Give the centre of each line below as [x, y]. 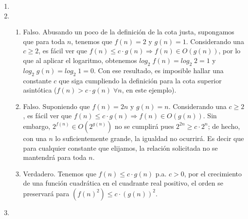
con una [35, 138]
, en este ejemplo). [149, 90]
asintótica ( [40, 90]
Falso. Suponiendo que [56, 106]
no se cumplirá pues [144, 126]
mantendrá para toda [55, 157]
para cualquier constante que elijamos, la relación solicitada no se [120, 148]
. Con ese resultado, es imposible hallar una [159, 70]
